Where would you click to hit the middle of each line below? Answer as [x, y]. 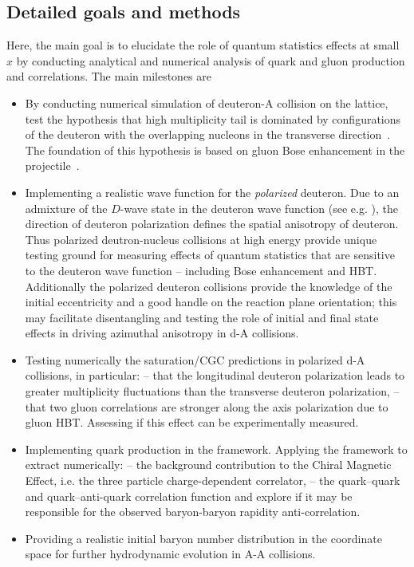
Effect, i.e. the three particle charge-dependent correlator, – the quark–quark [213, 480]
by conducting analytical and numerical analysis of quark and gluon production [211, 60]
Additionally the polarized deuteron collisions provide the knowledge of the [209, 286]
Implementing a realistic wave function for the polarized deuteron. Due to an [212, 192]
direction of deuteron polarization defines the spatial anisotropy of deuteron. [212, 224]
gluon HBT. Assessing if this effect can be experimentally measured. [192, 422]
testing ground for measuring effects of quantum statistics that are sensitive [210, 255]
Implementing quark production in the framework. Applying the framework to [216, 449]
